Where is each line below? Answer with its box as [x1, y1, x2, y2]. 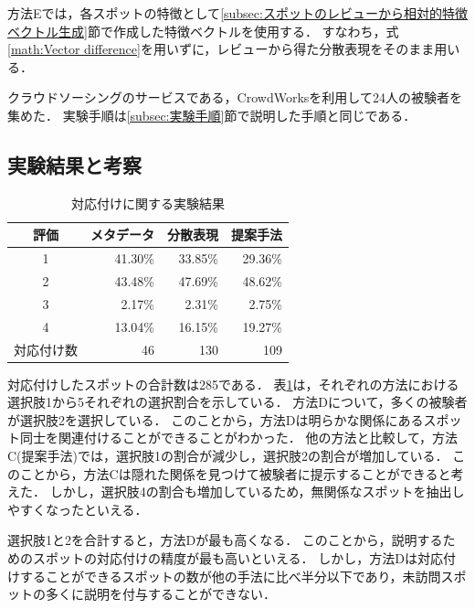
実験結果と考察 [7, 150, 142, 178]
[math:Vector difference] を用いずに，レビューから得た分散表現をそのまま [7, 39, 435, 59]
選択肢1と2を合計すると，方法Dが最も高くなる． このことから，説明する [7, 530, 443, 550]
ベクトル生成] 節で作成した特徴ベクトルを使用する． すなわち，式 [7, 21, 399, 40]
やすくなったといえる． [7, 499, 148, 518]
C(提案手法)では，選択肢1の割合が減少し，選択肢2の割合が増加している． [7, 446, 449, 465]
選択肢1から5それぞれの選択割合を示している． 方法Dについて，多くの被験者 [7, 392, 468, 411]
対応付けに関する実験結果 [71, 193, 225, 212]
